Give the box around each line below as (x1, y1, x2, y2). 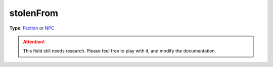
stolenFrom (9, 7, 58, 18)
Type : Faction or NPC (9, 25, 55, 31)
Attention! (23, 38, 45, 44)
